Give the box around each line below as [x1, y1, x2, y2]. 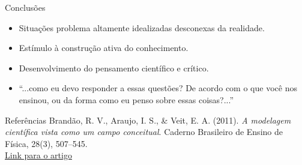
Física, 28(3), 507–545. [5, 137, 88, 149]
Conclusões [5, 1, 46, 13]
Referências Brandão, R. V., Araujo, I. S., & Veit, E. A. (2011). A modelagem [5, 113, 291, 126]
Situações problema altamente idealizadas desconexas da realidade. [19, 21, 265, 34]
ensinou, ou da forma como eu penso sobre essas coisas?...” [19, 93, 234, 106]
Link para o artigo [5, 149, 72, 161]
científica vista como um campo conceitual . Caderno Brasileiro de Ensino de [5, 125, 283, 138]
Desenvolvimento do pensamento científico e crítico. [19, 61, 209, 74]
